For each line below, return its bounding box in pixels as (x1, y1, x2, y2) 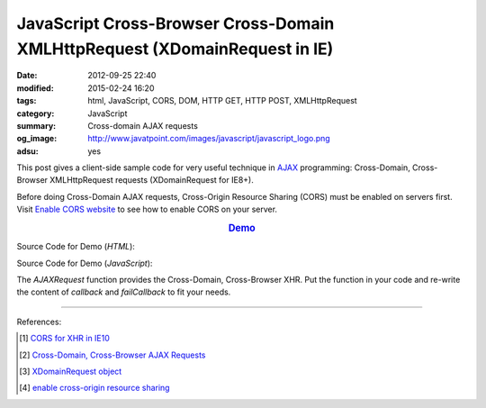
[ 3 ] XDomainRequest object (19, 366, 122, 377)
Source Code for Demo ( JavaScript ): (16, 258, 153, 268)
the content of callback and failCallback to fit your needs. (16, 286, 231, 297)
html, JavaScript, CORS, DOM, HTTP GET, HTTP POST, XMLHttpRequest (87, 95, 357, 106)
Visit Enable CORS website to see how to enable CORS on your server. (16, 204, 278, 215)
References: (16, 316, 62, 327)
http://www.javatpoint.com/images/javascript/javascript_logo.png (87, 133, 330, 144)
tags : (16, 95, 37, 106)
